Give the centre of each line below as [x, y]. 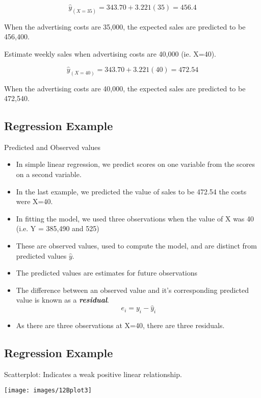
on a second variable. [49, 174]
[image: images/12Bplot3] [48, 391]
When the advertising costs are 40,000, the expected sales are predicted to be [125, 88]
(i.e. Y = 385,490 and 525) [58, 228]
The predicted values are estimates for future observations [107, 273]
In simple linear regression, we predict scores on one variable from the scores [136, 164]
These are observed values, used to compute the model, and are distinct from [137, 246]
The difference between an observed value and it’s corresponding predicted [132, 290]
